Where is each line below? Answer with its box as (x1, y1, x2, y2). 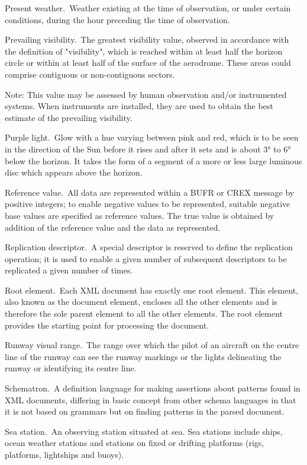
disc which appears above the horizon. (5, 166, 143, 179)
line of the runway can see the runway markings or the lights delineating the (5, 350, 282, 362)
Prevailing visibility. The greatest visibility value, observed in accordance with (5, 33, 289, 46)
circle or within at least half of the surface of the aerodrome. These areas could (5, 56, 291, 69)
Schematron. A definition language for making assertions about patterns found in (5, 382, 300, 394)
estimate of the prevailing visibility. (5, 111, 133, 123)
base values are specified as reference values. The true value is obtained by (5, 209, 274, 221)
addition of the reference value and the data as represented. (5, 221, 221, 233)
